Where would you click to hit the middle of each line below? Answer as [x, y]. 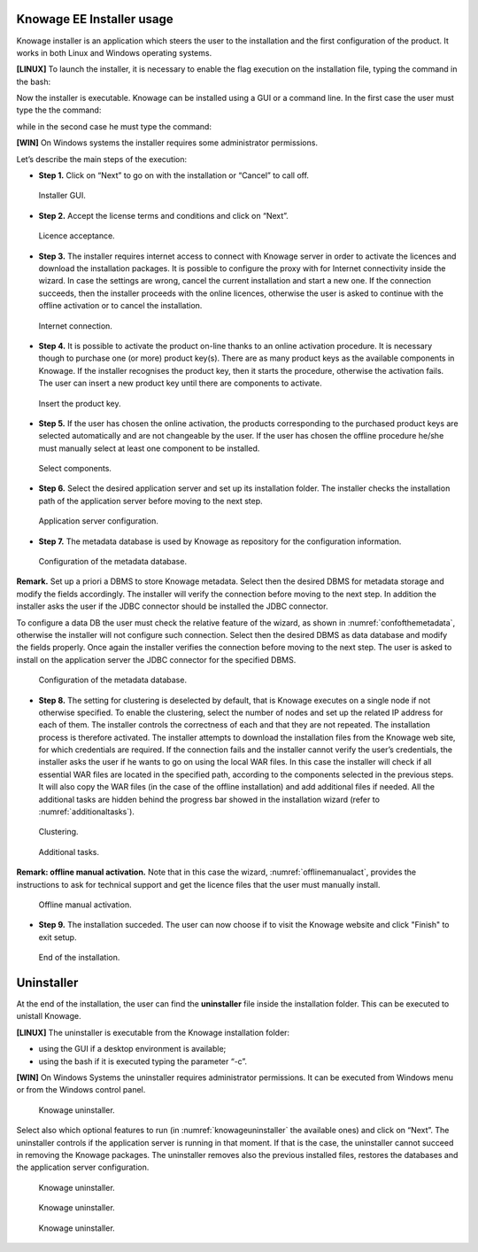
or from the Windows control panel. [81, 1090]
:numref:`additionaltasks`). [86, 812]
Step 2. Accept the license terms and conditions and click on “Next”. [164, 215]
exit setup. [58, 937]
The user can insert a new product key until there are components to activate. [180, 383]
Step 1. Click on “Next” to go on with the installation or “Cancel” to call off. [174, 175]
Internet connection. [75, 326]
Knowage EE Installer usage [95, 19]
